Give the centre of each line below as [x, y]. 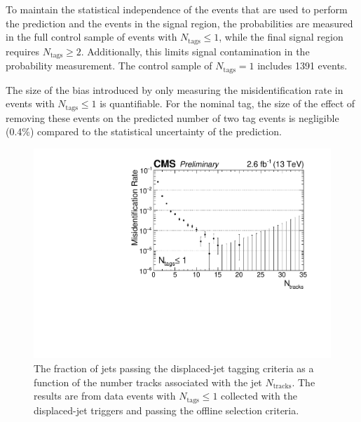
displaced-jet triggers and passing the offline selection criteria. [166, 410]
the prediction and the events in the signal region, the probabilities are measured [179, 23]
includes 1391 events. [302, 66]
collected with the [259, 396]
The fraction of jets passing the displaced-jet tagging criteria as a [174, 368]
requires [22, 51]
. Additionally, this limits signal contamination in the [195, 51]
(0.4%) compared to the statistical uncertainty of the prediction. [144, 131]
